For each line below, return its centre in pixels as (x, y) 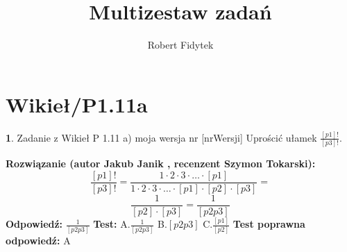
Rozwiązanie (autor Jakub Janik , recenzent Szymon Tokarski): (161, 163)
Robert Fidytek (180, 45)
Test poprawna (269, 224)
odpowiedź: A (38, 240)
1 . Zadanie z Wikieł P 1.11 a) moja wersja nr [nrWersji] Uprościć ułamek (161, 137)
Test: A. (112, 224)
